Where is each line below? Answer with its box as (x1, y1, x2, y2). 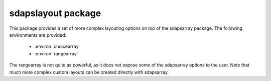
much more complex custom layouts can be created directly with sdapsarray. (9, 69, 169, 75)
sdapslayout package (9, 8, 101, 19)
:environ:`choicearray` (34, 43, 80, 50)
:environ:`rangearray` (34, 50, 78, 56)
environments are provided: (9, 32, 66, 38)
